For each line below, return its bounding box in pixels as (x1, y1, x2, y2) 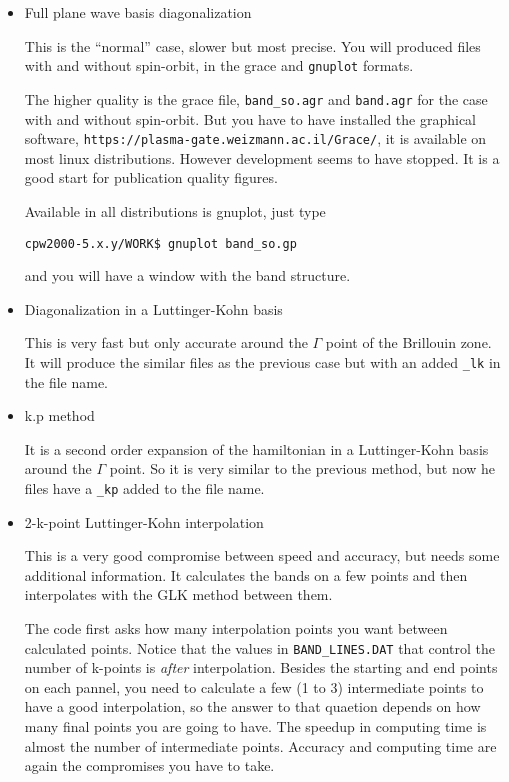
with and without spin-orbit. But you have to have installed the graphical (24, 108, 476, 129)
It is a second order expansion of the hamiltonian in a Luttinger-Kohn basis (24, 438, 489, 459)
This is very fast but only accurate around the (24, 332, 308, 353)
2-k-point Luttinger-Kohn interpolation (24, 511, 264, 532)
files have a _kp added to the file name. (24, 478, 265, 498)
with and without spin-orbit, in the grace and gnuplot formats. (24, 55, 414, 76)
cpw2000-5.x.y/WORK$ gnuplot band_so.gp (24, 236, 297, 251)
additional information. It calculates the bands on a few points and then (24, 564, 468, 585)
